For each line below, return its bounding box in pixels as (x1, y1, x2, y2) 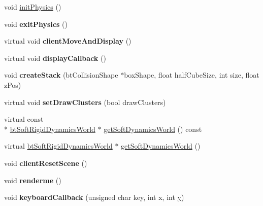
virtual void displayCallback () (4, 52, 106, 63)
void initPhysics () (4, 2, 61, 12)
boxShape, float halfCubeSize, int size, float (124, 70, 259, 80)
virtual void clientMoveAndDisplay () (4, 36, 131, 46)
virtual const (4, 114, 44, 124)
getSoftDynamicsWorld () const (104, 123, 202, 134)
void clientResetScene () (4, 157, 87, 168)
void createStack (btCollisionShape (4, 70, 118, 80)
